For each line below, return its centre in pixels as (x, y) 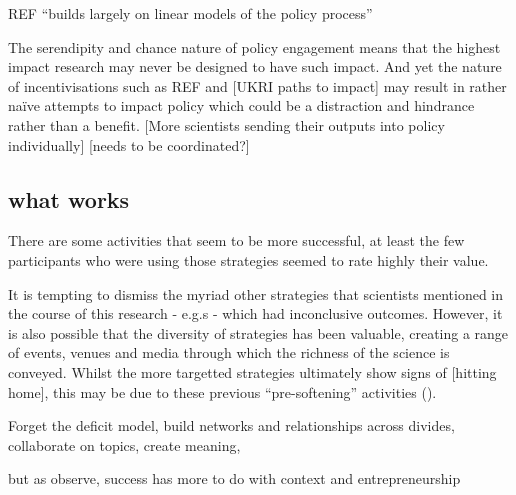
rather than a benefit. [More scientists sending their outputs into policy (226, 124)
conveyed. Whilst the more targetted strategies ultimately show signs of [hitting (252, 371)
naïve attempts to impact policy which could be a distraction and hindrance (241, 105)
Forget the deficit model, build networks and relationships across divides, (231, 425)
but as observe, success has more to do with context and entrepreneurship (234, 478)
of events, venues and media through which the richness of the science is (229, 352)
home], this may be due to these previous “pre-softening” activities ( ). (222, 391)
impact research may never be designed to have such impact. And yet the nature (255, 66)
